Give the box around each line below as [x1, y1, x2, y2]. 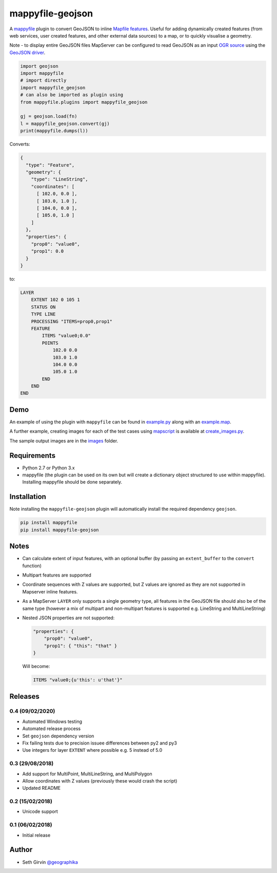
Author [9, 845, 33, 854]
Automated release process [22, 726, 81, 732]
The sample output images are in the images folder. [9, 437, 118, 444]
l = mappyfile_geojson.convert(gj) [20, 121, 110, 126]
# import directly [20, 78, 67, 83]
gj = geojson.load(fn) [20, 114, 77, 119]
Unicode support [22, 808, 58, 814]
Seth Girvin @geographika [22, 859, 78, 865]
